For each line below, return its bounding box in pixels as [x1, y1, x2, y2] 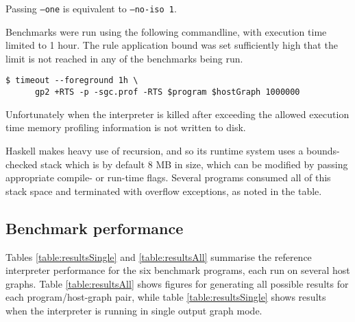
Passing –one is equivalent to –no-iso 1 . [5, 1, 177, 15]
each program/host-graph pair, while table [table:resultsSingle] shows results [5, 290, 326, 304]
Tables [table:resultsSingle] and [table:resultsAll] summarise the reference [5, 249, 312, 264]
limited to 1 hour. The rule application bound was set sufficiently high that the [5, 38, 338, 52]
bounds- [306, 143, 340, 157]
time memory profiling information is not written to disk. [5, 120, 246, 135]
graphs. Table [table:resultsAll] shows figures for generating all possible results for [5, 276, 349, 290]
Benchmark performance [5, 217, 184, 238]
